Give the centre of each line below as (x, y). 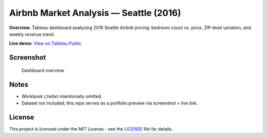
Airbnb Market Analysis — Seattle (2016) (95, 13)
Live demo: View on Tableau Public (45, 43)
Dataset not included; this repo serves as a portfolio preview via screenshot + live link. (110, 103)
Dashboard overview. (43, 70)
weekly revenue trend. (32, 34)
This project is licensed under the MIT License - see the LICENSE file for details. (91, 129)
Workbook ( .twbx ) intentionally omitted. (62, 96)
